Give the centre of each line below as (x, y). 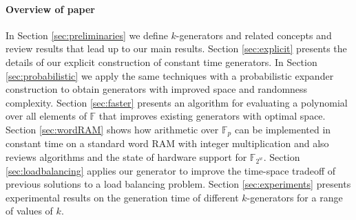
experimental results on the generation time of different (122, 197)
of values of (29, 211)
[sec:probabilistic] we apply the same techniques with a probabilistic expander (170, 75)
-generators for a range (295, 197)
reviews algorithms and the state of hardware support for (126, 157)
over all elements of (46, 116)
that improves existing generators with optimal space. (212, 116)
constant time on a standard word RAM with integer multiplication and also (167, 143)
